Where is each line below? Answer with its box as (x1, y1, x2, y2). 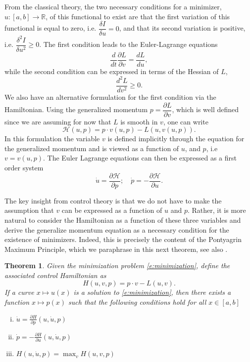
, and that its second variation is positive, (119, 23, 246, 33)
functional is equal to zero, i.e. (4, 23, 97, 33)
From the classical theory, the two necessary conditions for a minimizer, (4, 1, 222, 11)
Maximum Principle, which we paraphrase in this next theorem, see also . (4, 243, 228, 254)
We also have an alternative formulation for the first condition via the (4, 92, 216, 102)
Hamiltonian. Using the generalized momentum (4, 104, 148, 115)
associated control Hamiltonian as (4, 270, 106, 280)
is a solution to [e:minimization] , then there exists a (73, 287, 231, 297)
